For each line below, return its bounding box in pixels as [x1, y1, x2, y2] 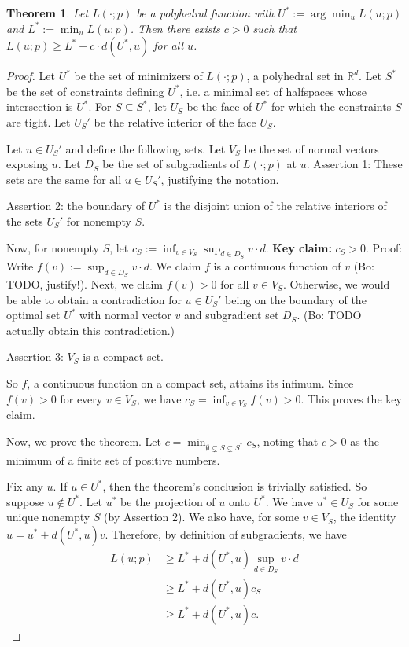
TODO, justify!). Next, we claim [6, 275, 163, 292]
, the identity [333, 509, 396, 525]
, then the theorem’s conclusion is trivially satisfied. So [102, 478, 367, 494]
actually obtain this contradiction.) [6, 322, 175, 338]
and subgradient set [183, 307, 279, 323]
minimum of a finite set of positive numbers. [6, 451, 220, 468]
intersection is [6, 98, 73, 115]
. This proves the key [300, 390, 402, 406]
